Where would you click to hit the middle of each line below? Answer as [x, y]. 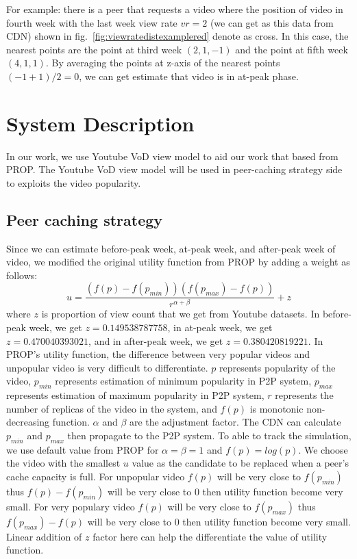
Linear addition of [44, 536]
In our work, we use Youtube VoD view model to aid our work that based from [172, 156]
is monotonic [276, 408]
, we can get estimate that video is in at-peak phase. [189, 76]
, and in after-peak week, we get [156, 340]
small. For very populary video [71, 506]
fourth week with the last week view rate [92, 22]
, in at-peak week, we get [220, 327]
